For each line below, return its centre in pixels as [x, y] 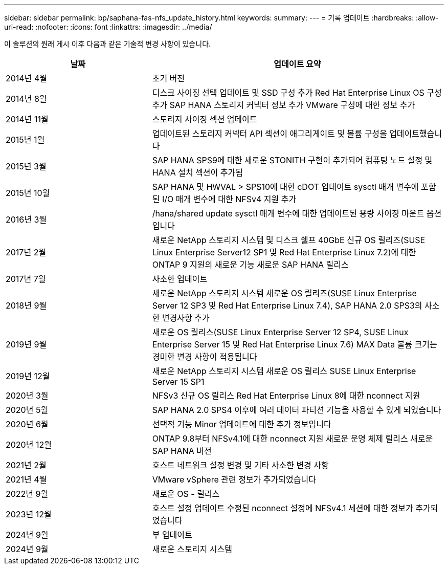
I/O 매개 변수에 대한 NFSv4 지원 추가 [229, 199]
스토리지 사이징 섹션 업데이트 [205, 119]
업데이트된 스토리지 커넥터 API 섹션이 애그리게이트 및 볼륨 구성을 [270, 134]
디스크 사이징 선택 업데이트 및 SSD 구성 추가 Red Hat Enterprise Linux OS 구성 [297, 93]
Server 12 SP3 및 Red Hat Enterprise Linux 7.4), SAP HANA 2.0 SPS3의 [287, 305]
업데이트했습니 [416, 134]
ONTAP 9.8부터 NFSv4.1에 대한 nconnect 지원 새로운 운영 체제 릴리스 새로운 [293, 439]
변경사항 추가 [186, 318]
